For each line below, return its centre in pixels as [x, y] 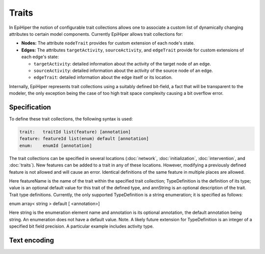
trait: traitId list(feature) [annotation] [75, 132]
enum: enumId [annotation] [56, 145]
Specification [30, 107]
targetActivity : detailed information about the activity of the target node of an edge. [122, 64]
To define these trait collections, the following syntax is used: [71, 119]
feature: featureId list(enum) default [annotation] [84, 139]
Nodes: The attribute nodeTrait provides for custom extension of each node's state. [108, 43]
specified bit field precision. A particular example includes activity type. [81, 226]
